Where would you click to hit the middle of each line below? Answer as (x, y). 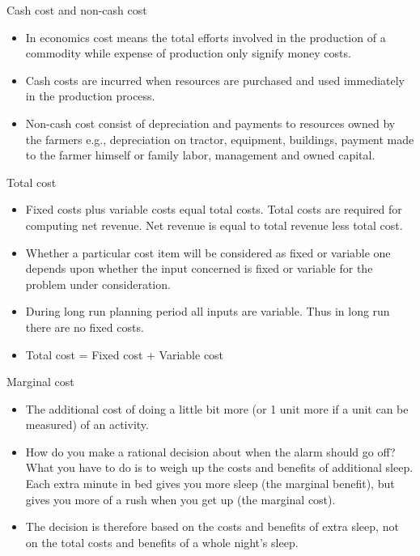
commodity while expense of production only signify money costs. (188, 53)
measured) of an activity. (87, 424)
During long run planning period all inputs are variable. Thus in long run (208, 311)
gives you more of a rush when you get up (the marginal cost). (180, 499)
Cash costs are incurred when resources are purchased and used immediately (215, 80)
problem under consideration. (98, 284)
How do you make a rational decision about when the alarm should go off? (210, 451)
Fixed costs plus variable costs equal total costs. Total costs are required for (214, 209)
